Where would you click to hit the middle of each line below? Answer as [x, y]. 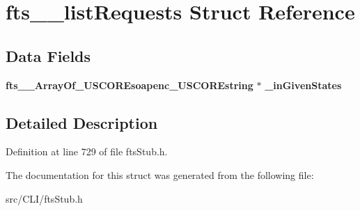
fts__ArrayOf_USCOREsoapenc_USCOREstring [130, 85]
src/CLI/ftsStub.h [44, 198]
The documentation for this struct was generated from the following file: [160, 174]
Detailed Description [82, 122]
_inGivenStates [303, 85]
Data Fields [48, 55]
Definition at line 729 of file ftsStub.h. [87, 151]
